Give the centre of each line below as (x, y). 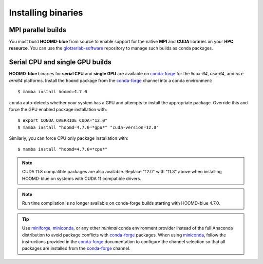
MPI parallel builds (38, 30)
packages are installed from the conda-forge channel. (76, 248)
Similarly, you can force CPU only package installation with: (69, 138)
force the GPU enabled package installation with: (58, 109)
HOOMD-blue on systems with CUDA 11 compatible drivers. (82, 178)
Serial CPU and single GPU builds (60, 62)
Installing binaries (46, 13)
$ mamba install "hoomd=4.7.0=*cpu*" (63, 149)
